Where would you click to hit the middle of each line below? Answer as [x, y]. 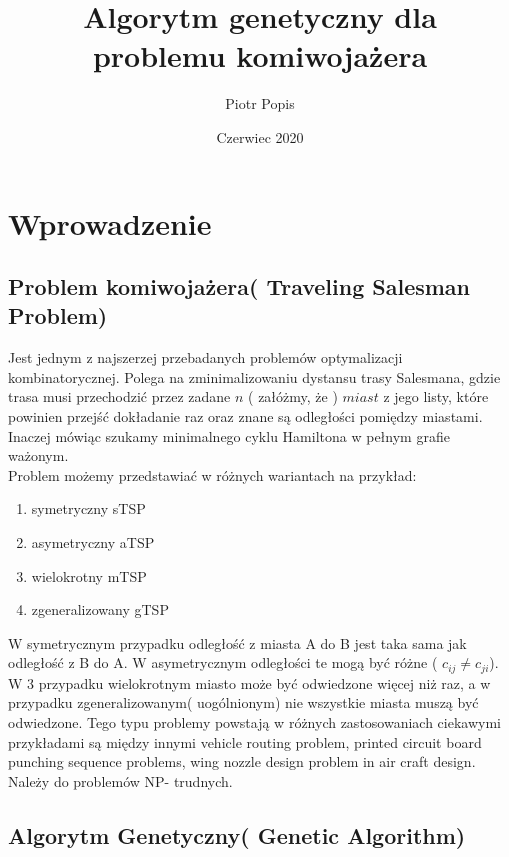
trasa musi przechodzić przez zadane [119, 396]
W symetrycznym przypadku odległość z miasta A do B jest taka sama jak [237, 642]
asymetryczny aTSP [93, 542]
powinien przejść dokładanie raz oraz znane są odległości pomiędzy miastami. [245, 416]
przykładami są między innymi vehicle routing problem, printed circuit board [245, 741]
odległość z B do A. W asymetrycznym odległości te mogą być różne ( [223, 662]
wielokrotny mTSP [89, 575]
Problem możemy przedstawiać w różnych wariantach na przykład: [212, 474]
